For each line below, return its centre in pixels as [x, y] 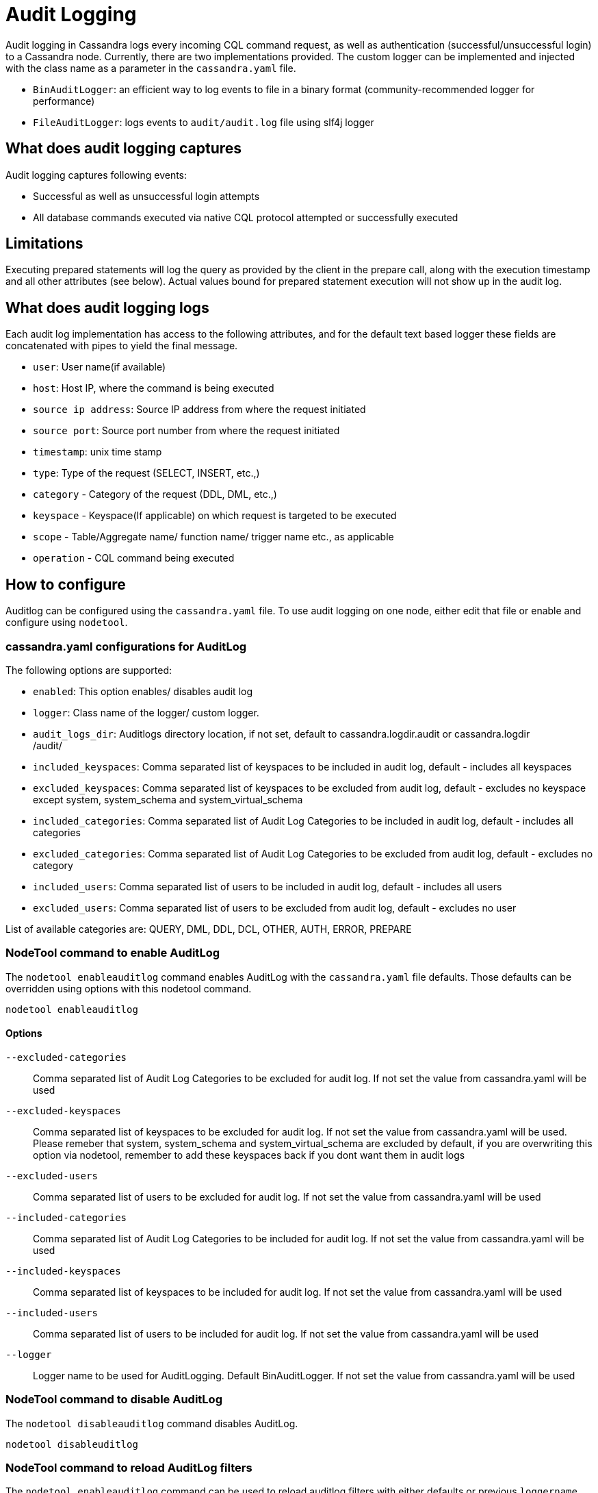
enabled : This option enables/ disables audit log [143, 691]
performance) [64, 101]
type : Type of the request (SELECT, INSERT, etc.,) [146, 473]
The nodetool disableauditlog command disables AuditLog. [152, 1423]
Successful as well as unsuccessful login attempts [146, 196]
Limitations [44, 244]
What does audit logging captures [124, 149]
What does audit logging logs [107, 308]
